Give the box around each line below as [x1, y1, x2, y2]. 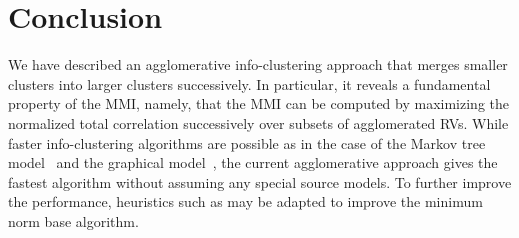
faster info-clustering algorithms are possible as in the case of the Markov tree [8, 132, 486, 153]
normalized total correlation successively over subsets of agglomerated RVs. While [8, 112, 509, 133]
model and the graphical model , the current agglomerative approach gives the [8, 152, 498, 173]
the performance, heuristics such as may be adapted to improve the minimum [8, 191, 483, 212]
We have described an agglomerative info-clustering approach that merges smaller [8, 54, 508, 75]
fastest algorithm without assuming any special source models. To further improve [8, 171, 512, 192]
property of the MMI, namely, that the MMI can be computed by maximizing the [8, 93, 509, 114]
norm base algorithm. [8, 210, 139, 231]
